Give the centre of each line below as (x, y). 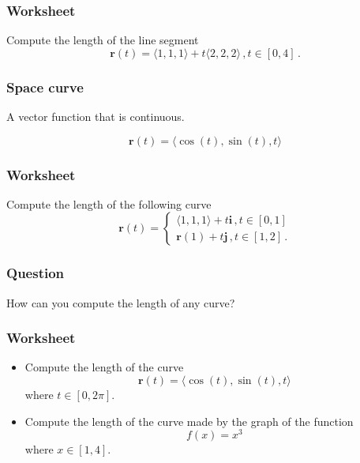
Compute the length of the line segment (103, 40)
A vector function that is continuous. (96, 117)
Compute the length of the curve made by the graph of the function (189, 421)
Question (36, 273)
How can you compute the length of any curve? (121, 302)
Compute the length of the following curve (109, 203)
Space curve (45, 87)
